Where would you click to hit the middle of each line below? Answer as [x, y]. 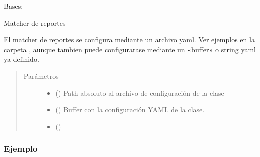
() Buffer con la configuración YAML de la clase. [130, 109]
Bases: [14, 6]
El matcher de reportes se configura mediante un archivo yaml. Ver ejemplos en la [129, 40]
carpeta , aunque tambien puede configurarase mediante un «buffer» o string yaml [130, 49]
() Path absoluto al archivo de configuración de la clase [140, 92]
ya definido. [22, 59]
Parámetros [41, 76]
